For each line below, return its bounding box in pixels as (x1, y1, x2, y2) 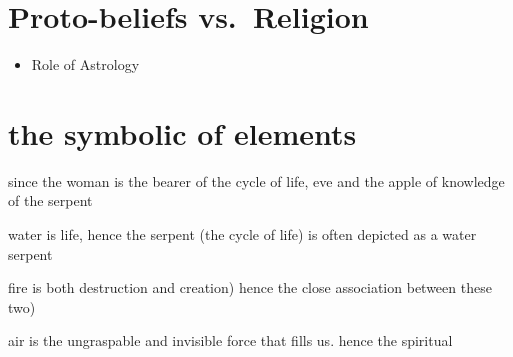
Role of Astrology (31, 54, 140, 75)
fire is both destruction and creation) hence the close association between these (8, 277, 492, 298)
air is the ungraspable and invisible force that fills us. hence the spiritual (8, 330, 453, 351)
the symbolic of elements (8, 112, 357, 153)
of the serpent (8, 190, 93, 211)
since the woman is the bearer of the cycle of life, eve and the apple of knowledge (8, 170, 505, 191)
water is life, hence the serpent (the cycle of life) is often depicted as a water (8, 224, 477, 245)
